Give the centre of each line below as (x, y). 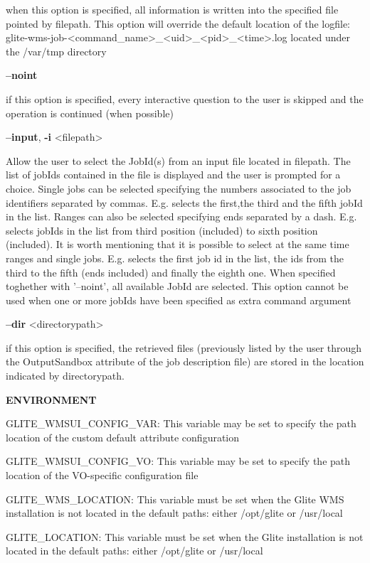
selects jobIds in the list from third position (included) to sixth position (162, 230)
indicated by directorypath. (65, 376)
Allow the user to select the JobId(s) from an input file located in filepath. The (178, 160)
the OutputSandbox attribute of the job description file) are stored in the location (185, 361)
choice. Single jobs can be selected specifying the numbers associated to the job (179, 188)
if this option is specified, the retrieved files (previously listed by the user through (184, 347)
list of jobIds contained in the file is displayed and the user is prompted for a (173, 175)
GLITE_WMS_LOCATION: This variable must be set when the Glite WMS (175, 499)
